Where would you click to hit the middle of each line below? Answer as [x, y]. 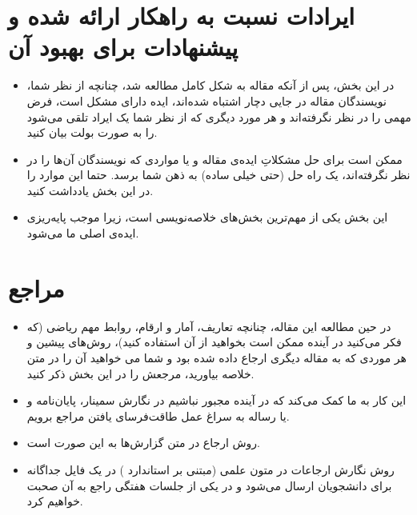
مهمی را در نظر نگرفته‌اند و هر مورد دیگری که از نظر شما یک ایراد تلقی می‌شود [219, 116]
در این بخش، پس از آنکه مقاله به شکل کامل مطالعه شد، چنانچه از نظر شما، [211, 85]
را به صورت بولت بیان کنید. [92, 132]
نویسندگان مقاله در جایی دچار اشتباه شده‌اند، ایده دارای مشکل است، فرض [206, 100]
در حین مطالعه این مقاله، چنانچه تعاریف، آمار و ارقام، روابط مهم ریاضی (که [209, 326]
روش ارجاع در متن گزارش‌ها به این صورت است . [143, 443]
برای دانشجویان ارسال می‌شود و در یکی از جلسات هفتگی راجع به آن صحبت [209, 485]
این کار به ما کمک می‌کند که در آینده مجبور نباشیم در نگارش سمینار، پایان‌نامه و [217, 400]
